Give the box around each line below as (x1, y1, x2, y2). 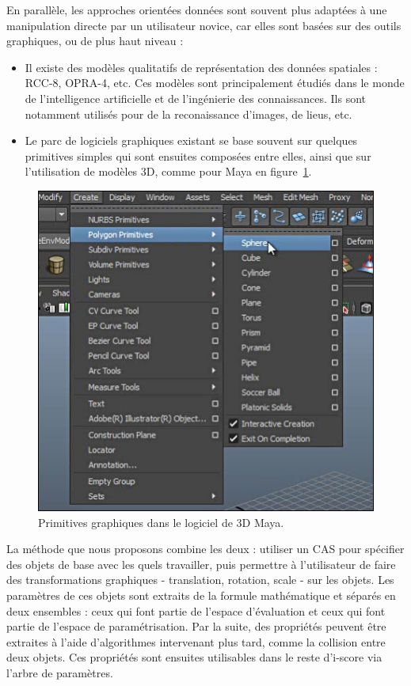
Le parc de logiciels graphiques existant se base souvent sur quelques (25, 132, 358, 149)
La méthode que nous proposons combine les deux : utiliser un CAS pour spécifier (6, 540, 405, 557)
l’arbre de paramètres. (6, 664, 113, 680)
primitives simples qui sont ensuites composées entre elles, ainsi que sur (25, 147, 371, 164)
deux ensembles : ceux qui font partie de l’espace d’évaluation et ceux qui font (6, 602, 386, 619)
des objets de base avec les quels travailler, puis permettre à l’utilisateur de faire (6, 555, 396, 572)
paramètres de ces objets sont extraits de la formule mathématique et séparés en (6, 586, 396, 603)
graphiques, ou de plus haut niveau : (6, 32, 184, 49)
